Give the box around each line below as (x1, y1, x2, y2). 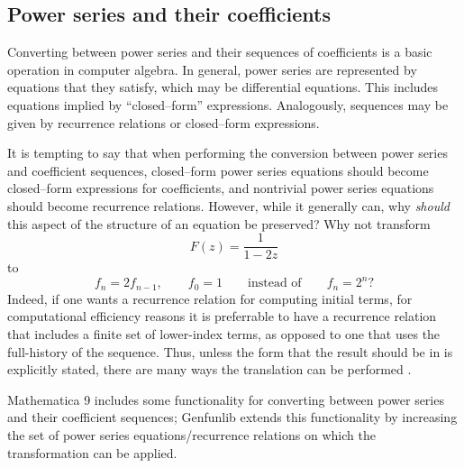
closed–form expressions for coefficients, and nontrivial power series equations (7, 179, 434, 197)
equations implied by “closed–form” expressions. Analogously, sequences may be (7, 95, 449, 114)
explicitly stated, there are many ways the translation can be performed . (7, 360, 412, 379)
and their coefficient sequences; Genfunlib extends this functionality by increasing (7, 408, 458, 427)
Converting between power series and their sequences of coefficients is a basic (7, 42, 432, 61)
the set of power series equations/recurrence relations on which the (7, 425, 376, 444)
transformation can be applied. (7, 443, 177, 462)
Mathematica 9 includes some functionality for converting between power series (7, 390, 444, 408)
